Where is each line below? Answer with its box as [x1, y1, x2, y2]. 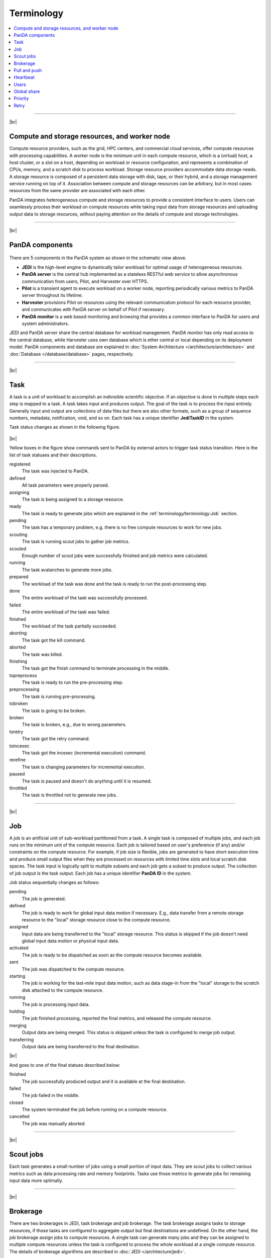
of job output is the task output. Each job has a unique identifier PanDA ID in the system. [9, 870, 192, 876]
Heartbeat [14, 74, 35, 81]
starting [9, 973, 26, 979]
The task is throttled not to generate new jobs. [22, 792, 117, 798]
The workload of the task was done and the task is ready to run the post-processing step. [22, 581, 208, 587]
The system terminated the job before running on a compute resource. [22, 1107, 168, 1113]
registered [9, 461, 31, 467]
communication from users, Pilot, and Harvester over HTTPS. [22, 278, 149, 284]
